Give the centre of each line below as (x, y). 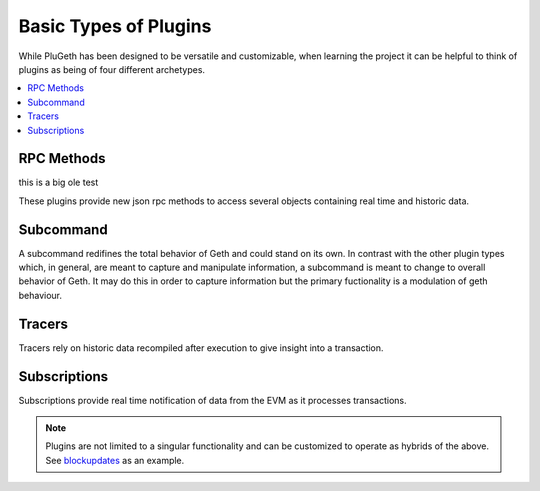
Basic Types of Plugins (115, 26)
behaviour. (40, 295)
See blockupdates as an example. (115, 460)
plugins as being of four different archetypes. (111, 69)
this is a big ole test (58, 182)
